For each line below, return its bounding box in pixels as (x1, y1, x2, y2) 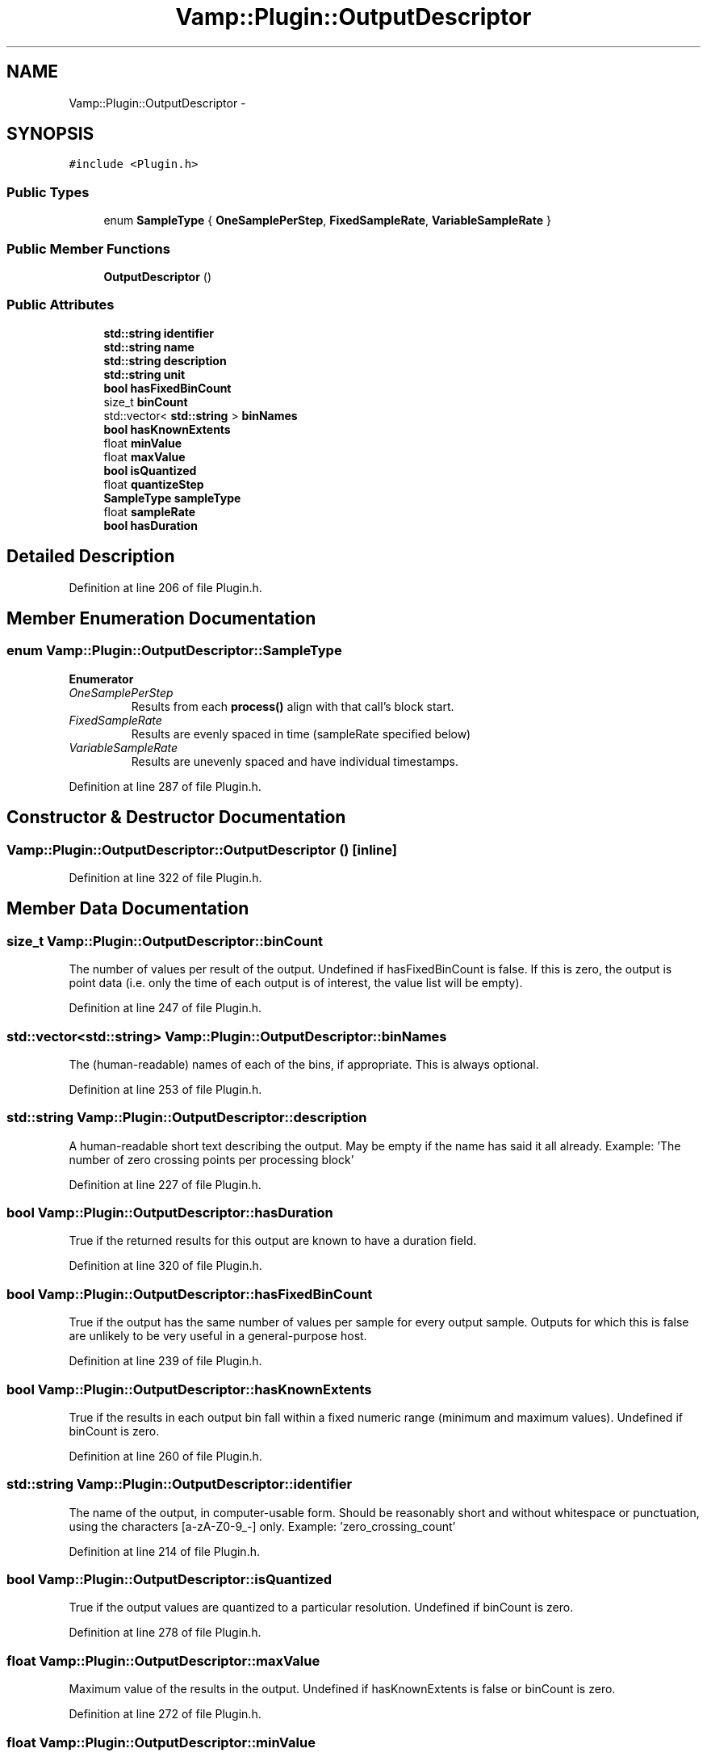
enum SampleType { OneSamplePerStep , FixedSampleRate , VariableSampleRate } (103, 213, 551, 228)
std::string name (103, 339, 195, 354)
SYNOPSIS (6, 124, 94, 145)
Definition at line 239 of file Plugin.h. (69, 1354, 262, 1368)
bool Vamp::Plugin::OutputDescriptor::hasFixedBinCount (6, 1285, 373, 1302)
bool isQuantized (103, 463, 197, 477)
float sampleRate (103, 504, 196, 519)
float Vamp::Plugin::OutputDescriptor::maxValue (6, 1652, 320, 1669)
